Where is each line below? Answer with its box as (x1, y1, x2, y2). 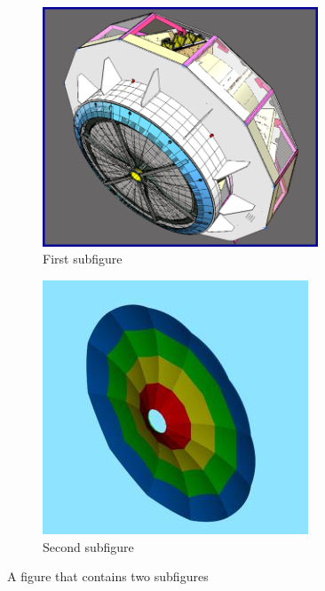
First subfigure (43, 249, 123, 268)
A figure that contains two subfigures (7, 567, 209, 586)
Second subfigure (43, 537, 134, 556)
